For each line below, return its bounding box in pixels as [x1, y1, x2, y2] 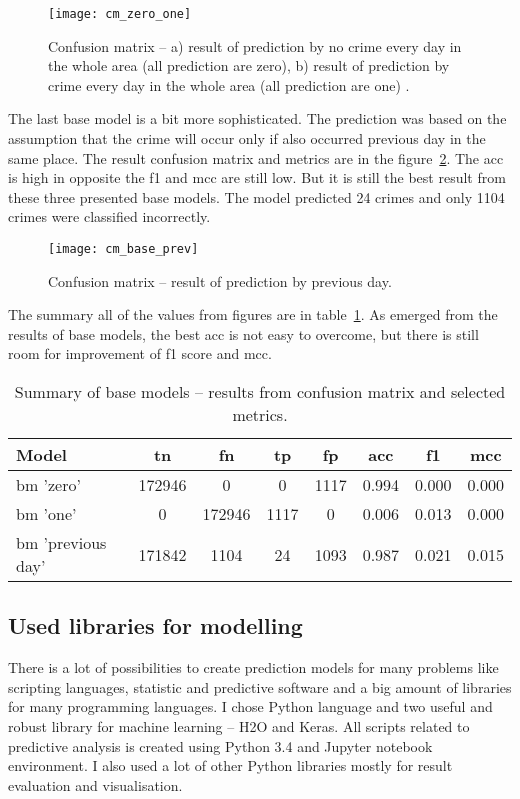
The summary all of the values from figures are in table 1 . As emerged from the [8, 304, 498, 325]
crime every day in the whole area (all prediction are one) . [48, 74, 410, 95]
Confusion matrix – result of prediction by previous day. [48, 270, 392, 291]
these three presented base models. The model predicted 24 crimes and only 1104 [8, 186, 505, 207]
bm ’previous [16, 531, 107, 555]
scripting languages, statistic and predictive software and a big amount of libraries [8, 676, 512, 697]
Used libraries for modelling [8, 610, 303, 641]
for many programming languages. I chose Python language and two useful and [8, 696, 493, 717]
